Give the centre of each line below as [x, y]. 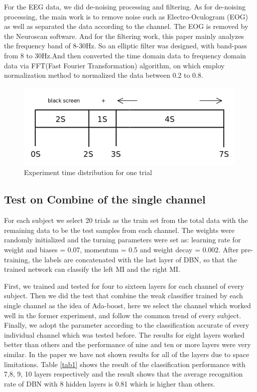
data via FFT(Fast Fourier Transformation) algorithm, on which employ [114, 65]
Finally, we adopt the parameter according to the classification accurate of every [127, 325]
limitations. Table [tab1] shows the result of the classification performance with [125, 364]
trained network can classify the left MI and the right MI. [92, 269]
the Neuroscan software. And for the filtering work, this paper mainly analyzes [124, 36]
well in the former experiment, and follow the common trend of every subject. [123, 315]
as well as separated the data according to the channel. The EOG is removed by [126, 26]
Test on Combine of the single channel [105, 199]
